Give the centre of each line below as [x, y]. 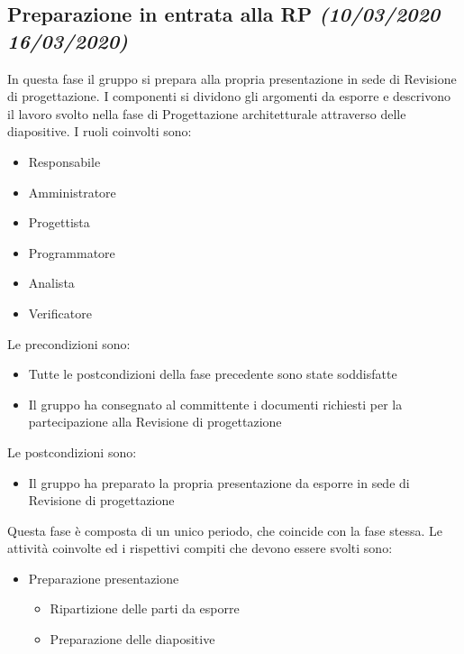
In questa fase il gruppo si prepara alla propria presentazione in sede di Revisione [232, 78]
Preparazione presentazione [104, 578]
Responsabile [64, 161]
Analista [51, 283]
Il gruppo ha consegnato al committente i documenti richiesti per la [215, 404]
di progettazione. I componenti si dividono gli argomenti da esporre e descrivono [229, 96]
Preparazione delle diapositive [132, 639]
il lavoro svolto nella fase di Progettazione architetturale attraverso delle [207, 113]
